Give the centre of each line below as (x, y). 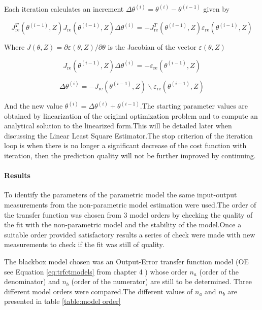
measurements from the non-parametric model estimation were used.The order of (130, 205)
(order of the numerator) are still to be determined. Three (161, 281)
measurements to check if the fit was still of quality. (84, 244)
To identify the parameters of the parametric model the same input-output (121, 195)
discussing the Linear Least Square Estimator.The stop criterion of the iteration (128, 135)
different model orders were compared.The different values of (99, 291)
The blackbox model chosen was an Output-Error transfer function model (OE (126, 261)
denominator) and (32, 281)
